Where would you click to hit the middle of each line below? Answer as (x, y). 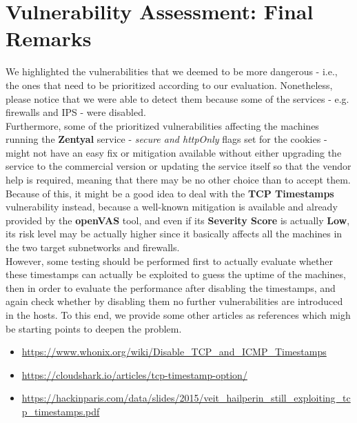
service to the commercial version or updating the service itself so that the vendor (178, 166)
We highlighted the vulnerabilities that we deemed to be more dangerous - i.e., (172, 71)
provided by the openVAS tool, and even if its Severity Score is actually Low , (178, 220)
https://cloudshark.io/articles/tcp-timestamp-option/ (134, 374)
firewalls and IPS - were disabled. (76, 112)
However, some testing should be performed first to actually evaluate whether (169, 260)
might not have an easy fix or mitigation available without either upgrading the (174, 152)
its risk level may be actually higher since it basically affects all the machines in (174, 234)
